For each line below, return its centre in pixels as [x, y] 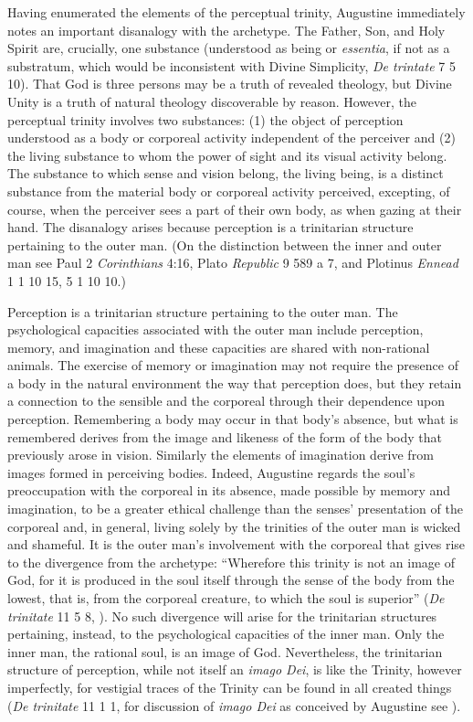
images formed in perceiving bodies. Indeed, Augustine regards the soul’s [211, 472]
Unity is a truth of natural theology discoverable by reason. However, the [212, 101]
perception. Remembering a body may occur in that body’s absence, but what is [233, 419]
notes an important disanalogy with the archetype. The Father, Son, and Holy [226, 30]
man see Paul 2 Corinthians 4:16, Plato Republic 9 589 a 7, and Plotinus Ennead [233, 263]
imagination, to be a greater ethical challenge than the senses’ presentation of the [235, 509]
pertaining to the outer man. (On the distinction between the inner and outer [225, 244]
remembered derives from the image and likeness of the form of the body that [225, 436]
